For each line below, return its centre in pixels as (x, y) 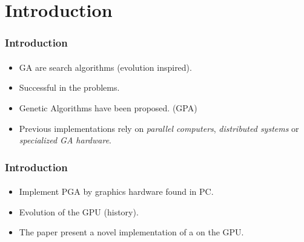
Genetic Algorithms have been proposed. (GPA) (108, 108)
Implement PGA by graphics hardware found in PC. (116, 191)
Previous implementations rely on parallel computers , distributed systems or (159, 128)
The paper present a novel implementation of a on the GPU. (131, 232)
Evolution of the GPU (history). (79, 211)
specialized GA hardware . (65, 140)
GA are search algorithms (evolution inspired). (105, 67)
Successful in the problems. (69, 87)
